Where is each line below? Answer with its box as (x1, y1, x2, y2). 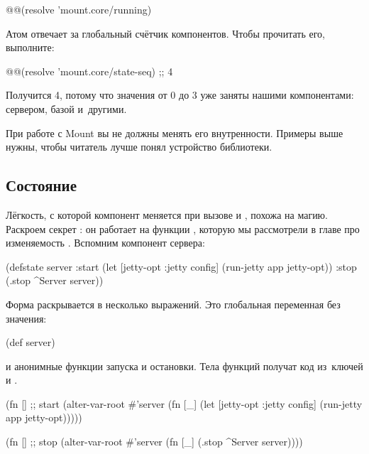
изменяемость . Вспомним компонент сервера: (6, 235, 205, 250)
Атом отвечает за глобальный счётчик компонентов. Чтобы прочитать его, (6, 26, 325, 40)
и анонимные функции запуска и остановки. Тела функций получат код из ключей (6, 358, 363, 373)
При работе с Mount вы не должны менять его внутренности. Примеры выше (6, 125, 343, 140)
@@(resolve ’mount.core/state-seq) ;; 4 (6, 63, 173, 78)
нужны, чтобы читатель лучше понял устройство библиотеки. (6, 139, 272, 154)
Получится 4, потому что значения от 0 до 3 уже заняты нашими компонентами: (6, 87, 354, 102)
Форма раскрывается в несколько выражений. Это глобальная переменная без (6, 296, 341, 311)
